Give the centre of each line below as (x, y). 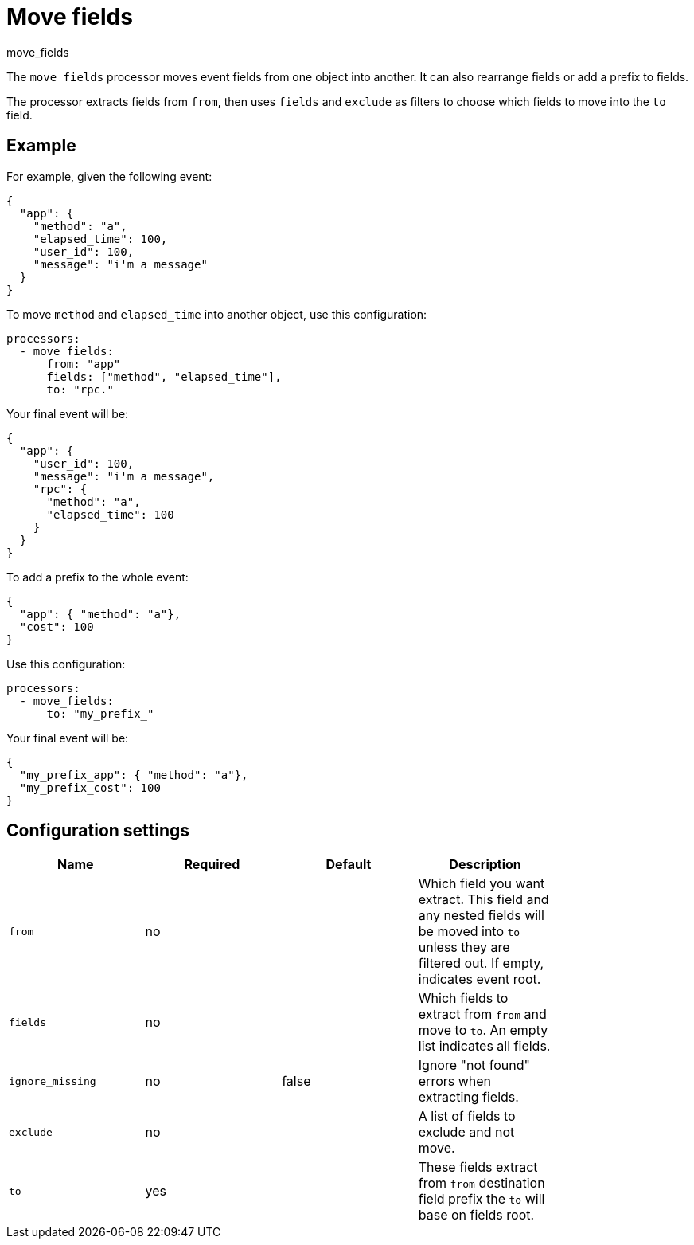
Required (212, 865)
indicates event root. (480, 979)
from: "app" (84, 364)
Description (485, 865)
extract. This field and (483, 900)
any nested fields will (481, 916)
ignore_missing (53, 1081)
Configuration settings (98, 831)
